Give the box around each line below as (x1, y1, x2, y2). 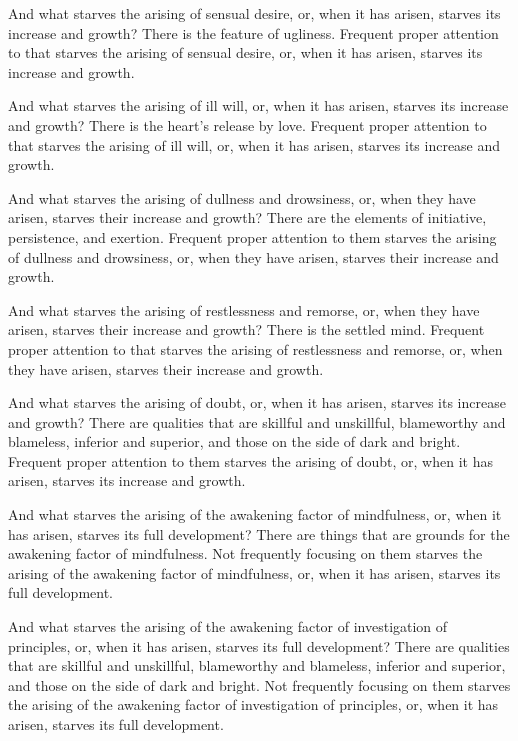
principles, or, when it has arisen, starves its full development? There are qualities (8, 635, 510, 656)
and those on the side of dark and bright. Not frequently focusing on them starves (8, 674, 511, 695)
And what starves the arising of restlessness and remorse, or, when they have (8, 299, 480, 320)
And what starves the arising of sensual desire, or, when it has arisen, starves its (8, 3, 501, 23)
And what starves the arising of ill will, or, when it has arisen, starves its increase (8, 95, 509, 116)
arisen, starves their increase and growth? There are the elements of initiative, (8, 207, 487, 228)
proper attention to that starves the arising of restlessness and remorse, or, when (8, 338, 503, 359)
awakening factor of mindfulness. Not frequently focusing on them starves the (8, 543, 483, 564)
